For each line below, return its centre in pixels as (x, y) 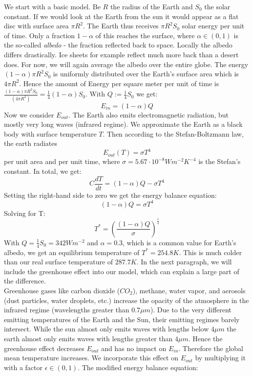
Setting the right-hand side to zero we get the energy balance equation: (110, 195)
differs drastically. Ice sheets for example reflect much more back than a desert (121, 54)
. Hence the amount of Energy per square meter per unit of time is (119, 83)
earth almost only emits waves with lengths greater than (88, 338)
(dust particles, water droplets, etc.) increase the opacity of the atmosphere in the (126, 300)
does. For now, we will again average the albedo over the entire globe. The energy (126, 64)
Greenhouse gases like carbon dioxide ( (62, 290)
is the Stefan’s (220, 161)
